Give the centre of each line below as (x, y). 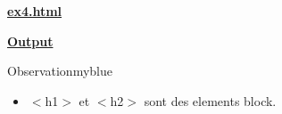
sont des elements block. (210, 100)
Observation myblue (60, 71)
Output (30, 41)
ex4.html (35, 11)
